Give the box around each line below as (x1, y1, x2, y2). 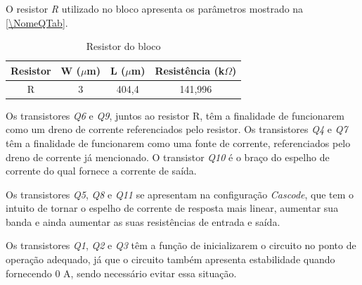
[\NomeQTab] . (6, 15, 68, 30)
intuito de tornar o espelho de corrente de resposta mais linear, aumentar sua (6, 201, 339, 215)
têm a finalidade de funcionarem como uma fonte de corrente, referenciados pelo (6, 135, 351, 150)
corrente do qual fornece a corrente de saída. (6, 163, 197, 178)
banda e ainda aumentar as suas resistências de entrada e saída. (6, 214, 280, 229)
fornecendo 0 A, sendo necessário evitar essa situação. (6, 265, 237, 280)
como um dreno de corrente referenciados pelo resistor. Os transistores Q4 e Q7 (6, 122, 348, 137)
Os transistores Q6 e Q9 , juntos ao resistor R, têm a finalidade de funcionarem (6, 108, 345, 122)
